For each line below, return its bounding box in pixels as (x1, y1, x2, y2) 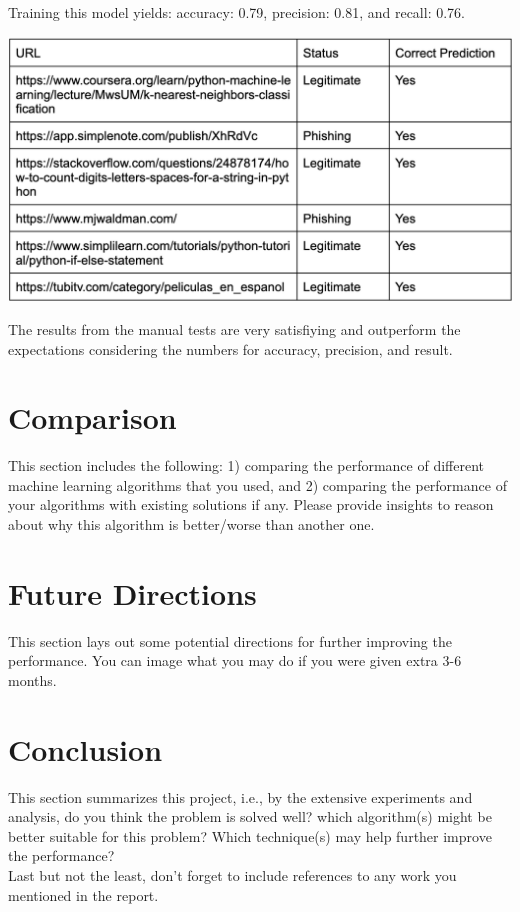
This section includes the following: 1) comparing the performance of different (8, 455, 484, 476)
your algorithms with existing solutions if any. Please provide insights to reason (8, 494, 494, 515)
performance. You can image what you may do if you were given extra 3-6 (8, 650, 462, 671)
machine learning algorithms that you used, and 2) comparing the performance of (8, 474, 507, 495)
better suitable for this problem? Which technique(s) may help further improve (8, 825, 492, 846)
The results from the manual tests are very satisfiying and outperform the (8, 318, 461, 339)
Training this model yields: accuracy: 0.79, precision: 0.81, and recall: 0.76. (8, 2, 465, 22)
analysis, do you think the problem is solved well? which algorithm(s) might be (8, 806, 492, 827)
